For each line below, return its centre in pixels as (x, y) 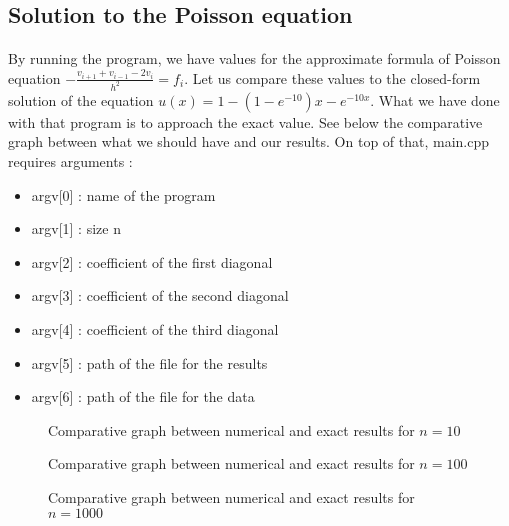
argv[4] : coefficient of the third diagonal (155, 329)
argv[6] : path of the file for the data (143, 396)
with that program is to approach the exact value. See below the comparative (245, 121)
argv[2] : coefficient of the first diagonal (152, 261)
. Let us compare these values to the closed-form (332, 77)
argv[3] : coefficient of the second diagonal (160, 295)
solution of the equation (81, 99)
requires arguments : (70, 161)
